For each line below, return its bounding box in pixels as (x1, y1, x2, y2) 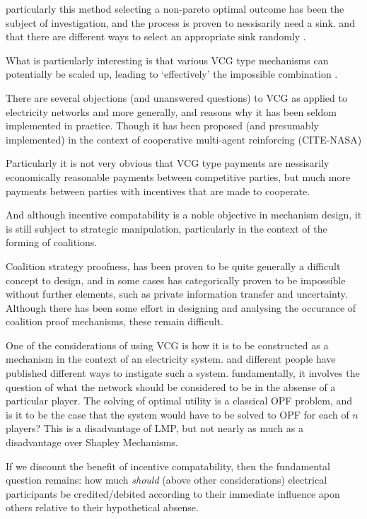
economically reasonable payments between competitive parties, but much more (6, 169, 351, 184)
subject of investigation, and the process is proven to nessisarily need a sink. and (6, 15, 355, 30)
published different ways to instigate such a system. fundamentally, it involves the (6, 366, 360, 380)
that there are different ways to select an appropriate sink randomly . (6, 29, 306, 44)
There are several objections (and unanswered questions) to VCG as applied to (6, 90, 347, 105)
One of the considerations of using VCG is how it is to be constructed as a (6, 337, 329, 352)
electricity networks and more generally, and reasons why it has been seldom (6, 104, 337, 119)
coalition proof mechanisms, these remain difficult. (6, 314, 223, 329)
